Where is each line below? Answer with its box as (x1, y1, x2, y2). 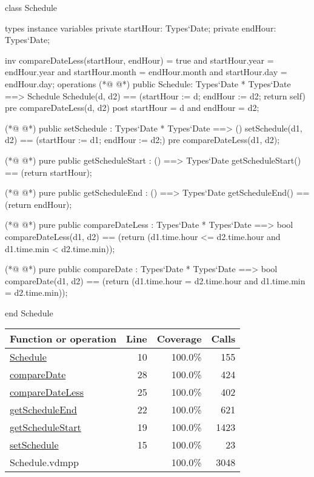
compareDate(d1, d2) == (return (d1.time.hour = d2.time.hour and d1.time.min (5, 274, 306, 287)
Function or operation (10, 332, 116, 346)
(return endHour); (5, 198, 72, 210)
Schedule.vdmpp (10, 455, 79, 470)
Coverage (156, 332, 202, 346)
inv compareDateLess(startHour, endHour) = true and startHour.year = (5, 53, 274, 66)
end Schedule (5, 306, 53, 319)
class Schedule (5, 1, 58, 13)
